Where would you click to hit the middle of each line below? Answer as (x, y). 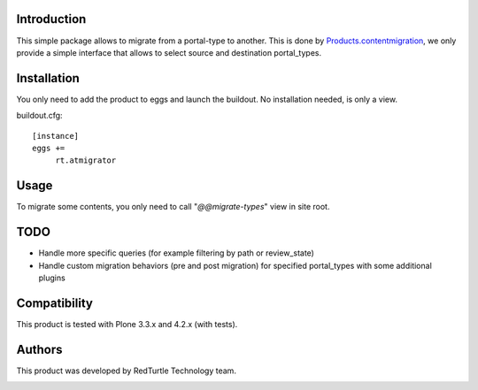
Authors (39, 349)
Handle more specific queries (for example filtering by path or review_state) (176, 253)
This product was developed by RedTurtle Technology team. (126, 371)
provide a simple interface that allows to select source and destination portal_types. (169, 52)
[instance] (56, 136)
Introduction (51, 19)
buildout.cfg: (39, 116)
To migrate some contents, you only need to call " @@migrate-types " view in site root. (173, 207)
